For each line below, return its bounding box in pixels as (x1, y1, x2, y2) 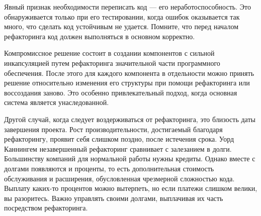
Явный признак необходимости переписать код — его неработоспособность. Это (4, 2, 251, 12)
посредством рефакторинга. (4, 202, 88, 213)
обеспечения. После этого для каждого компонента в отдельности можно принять (4, 67, 254, 78)
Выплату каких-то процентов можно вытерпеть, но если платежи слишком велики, (4, 183, 257, 193)
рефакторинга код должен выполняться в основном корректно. (4, 31, 195, 41)
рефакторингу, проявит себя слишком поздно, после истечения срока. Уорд (4, 134, 234, 144)
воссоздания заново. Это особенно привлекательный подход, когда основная (4, 87, 237, 97)
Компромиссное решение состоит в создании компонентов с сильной (4, 48, 215, 58)
